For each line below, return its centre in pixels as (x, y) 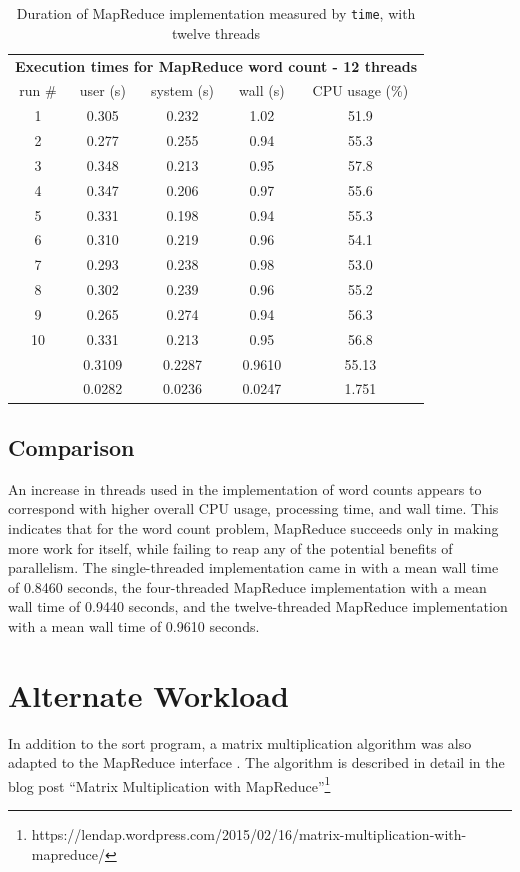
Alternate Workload (148, 694)
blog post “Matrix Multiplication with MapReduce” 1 (169, 784)
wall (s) (262, 90)
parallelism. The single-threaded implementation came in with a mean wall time (253, 567)
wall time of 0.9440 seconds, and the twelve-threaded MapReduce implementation (258, 606)
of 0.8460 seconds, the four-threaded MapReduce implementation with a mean (247, 586)
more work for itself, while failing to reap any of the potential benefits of (230, 547)
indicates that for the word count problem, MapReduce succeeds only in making (253, 527)
